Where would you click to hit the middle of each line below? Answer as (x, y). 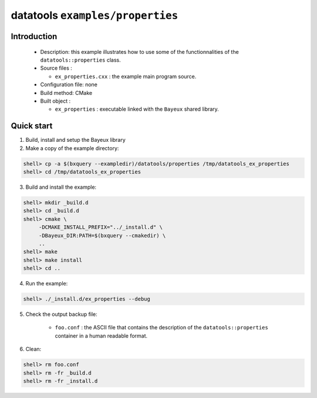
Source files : (56, 68)
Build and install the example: (61, 187)
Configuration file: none (69, 84)
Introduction (34, 36)
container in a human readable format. (101, 336)
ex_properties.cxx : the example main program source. (126, 76)
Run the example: (47, 284)
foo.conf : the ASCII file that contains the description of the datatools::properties (161, 328)
